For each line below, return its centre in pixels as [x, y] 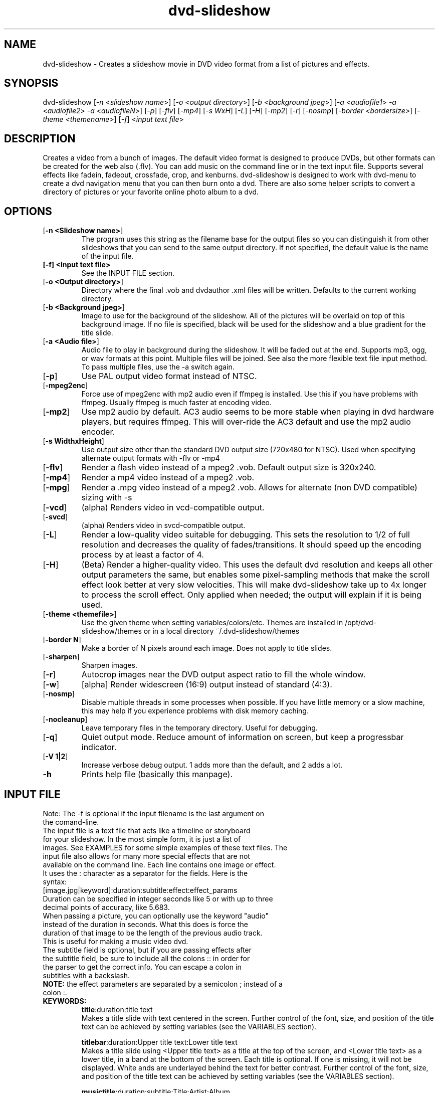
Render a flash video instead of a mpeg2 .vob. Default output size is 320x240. [229, 468]
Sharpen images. [109, 665]
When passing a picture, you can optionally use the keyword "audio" [156, 916]
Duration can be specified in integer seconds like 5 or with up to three [158, 898]
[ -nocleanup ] [65, 719]
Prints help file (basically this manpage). [157, 774]
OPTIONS [28, 211]
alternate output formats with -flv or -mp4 [151, 458]
